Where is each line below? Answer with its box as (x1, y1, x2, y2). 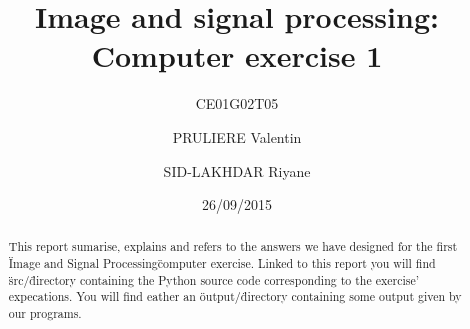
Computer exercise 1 (91, 35, 383, 76)
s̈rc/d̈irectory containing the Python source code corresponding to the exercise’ (8, 271, 420, 288)
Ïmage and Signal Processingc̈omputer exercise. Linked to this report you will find (8, 255, 436, 272)
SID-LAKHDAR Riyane (163, 160, 311, 181)
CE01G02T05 (195, 93, 279, 114)
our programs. (8, 305, 82, 322)
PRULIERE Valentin (172, 126, 302, 147)
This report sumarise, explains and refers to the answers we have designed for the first (8, 238, 458, 255)
